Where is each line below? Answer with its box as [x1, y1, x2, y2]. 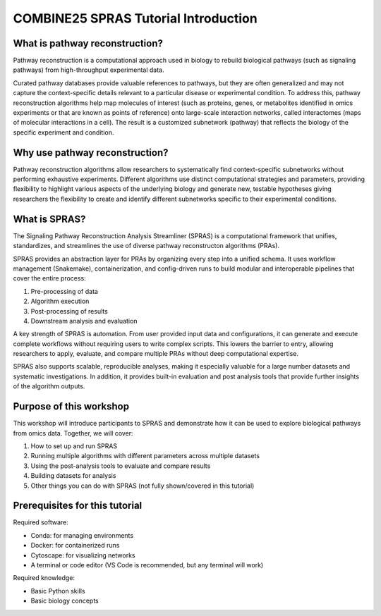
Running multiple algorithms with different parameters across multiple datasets [30, 452, 260, 460]
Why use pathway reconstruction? [13, 147, 169, 159]
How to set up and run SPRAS [30, 441, 118, 450]
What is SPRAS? [13, 213, 86, 225]
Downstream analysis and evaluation [30, 316, 138, 325]
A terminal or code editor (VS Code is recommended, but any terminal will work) [30, 560, 264, 569]
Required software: [13, 518, 68, 526]
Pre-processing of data [30, 287, 99, 295]
